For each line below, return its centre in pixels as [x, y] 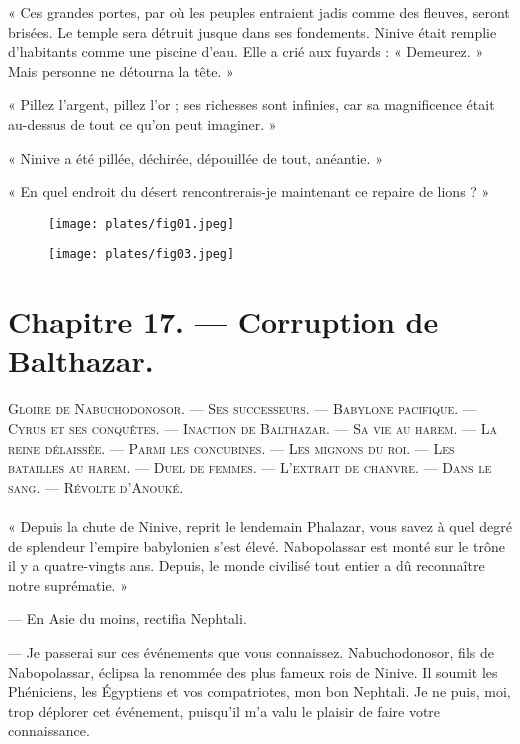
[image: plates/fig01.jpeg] [141, 223]
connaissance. [49, 730]
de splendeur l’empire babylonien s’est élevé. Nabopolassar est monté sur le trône [256, 545]
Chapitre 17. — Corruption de [223, 321]
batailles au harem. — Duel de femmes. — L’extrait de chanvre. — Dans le [250, 467]
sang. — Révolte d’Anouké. [96, 486]
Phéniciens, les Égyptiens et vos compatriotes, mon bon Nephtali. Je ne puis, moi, [259, 691]
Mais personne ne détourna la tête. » [121, 70]
